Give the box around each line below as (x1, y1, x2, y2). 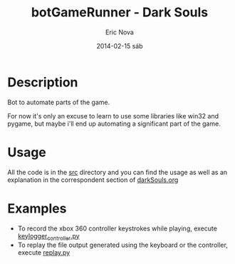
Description (7, 74, 78, 90)
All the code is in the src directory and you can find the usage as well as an (7, 168, 228, 176)
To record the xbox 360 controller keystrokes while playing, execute (17, 224, 217, 233)
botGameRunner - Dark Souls (31, 4, 209, 21)
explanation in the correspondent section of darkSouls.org (7, 176, 179, 184)
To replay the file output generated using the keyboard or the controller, (17, 240, 228, 250)
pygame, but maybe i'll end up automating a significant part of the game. (7, 119, 221, 128)
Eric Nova (105, 28, 134, 36)
